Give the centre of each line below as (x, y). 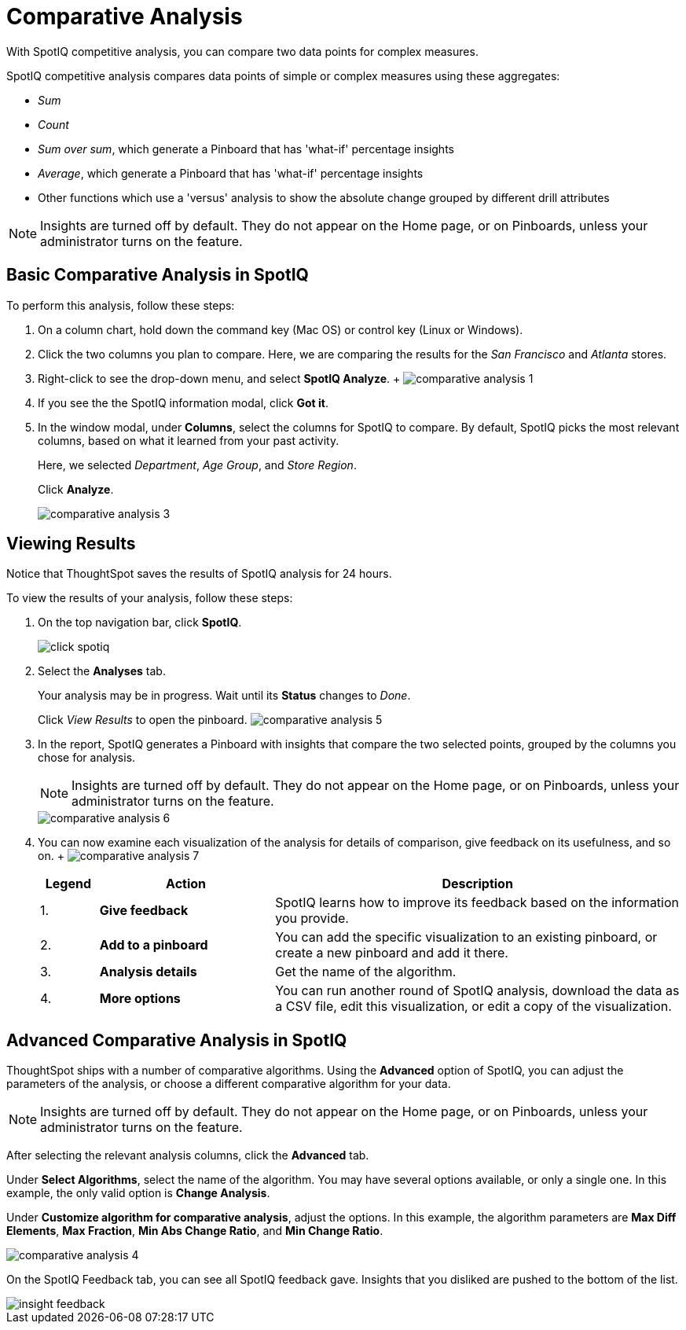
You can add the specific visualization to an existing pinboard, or (466, 937)
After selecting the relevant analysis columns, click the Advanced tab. (188, 1155)
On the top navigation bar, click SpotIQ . (140, 623)
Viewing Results (71, 544)
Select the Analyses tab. (102, 671)
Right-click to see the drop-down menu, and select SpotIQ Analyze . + (219, 378)
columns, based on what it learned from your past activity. (189, 440)
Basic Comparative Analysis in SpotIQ (158, 275)
